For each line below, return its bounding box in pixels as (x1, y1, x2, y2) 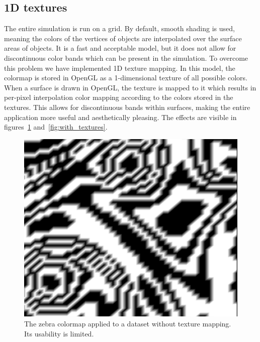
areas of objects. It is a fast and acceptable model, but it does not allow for (4, 43, 236, 53)
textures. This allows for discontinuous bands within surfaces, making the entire (4, 101, 250, 112)
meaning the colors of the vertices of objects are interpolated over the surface (4, 33, 242, 43)
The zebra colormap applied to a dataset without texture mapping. (24, 318, 231, 328)
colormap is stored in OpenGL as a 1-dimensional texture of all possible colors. (4, 72, 247, 83)
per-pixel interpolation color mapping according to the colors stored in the (4, 92, 233, 102)
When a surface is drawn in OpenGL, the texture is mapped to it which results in (4, 82, 256, 92)
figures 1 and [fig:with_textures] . (4, 122, 108, 132)
